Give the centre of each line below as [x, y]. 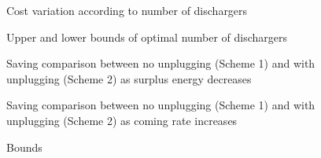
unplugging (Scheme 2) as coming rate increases [122, 120]
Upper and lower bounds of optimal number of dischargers [147, 37]
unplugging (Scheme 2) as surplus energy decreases [129, 78]
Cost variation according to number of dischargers [127, 10]
